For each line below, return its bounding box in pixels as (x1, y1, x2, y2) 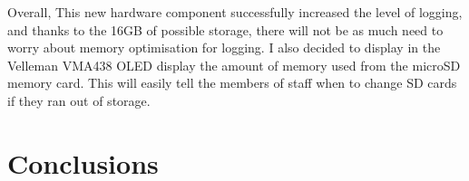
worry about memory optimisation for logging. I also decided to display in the (7, 38, 441, 57)
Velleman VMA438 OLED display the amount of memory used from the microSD (7, 55, 461, 74)
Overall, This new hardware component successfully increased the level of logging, (7, 3, 463, 21)
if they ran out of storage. (7, 90, 151, 110)
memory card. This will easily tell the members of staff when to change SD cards (7, 73, 457, 92)
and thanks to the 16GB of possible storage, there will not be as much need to (7, 20, 444, 39)
